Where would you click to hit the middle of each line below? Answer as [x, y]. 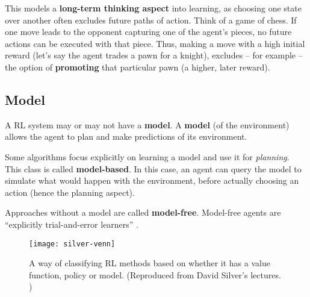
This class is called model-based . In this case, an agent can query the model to [153, 168]
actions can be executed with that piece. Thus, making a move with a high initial [155, 43]
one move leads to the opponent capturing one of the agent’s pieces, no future [148, 32]
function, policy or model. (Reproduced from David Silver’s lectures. [155, 274]
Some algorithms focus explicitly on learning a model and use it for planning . [147, 156]
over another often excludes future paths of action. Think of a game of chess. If [151, 20]
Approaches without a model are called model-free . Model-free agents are [143, 212]
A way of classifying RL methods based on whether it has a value [150, 263]
